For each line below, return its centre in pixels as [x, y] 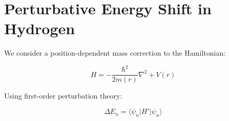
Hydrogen [40, 28]
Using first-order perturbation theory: [63, 96]
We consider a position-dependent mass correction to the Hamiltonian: [115, 53]
